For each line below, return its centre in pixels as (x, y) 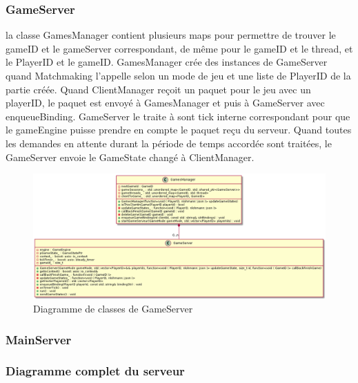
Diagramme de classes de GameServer (113, 309)
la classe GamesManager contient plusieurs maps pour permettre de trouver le (171, 35)
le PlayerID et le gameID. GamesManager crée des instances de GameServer (167, 62)
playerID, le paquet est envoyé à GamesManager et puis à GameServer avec (165, 103)
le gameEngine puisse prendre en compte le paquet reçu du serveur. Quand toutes (179, 130)
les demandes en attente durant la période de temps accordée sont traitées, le (169, 143)
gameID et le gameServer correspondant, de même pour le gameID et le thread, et (179, 48)
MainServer (39, 339)
